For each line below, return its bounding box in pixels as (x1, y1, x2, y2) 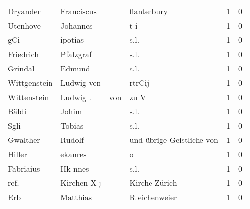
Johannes (60, 20, 93, 31)
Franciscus (60, 5, 97, 17)
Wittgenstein (8, 77, 53, 88)
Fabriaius (8, 163, 40, 174)
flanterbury (129, 5, 168, 17)
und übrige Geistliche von (129, 134, 218, 145)
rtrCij (129, 77, 150, 88)
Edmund (60, 63, 90, 74)
